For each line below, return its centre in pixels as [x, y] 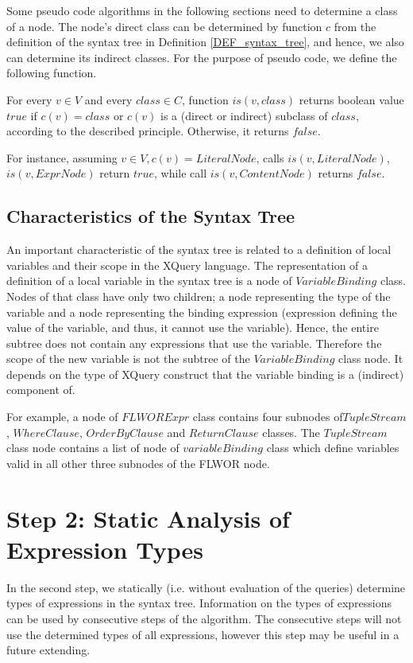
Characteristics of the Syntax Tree [151, 216]
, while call [180, 173]
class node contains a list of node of [93, 448]
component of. [41, 390]
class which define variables [333, 448]
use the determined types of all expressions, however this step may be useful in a [203, 634]
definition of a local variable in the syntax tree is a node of [149, 281]
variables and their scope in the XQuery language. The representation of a [187, 265]
